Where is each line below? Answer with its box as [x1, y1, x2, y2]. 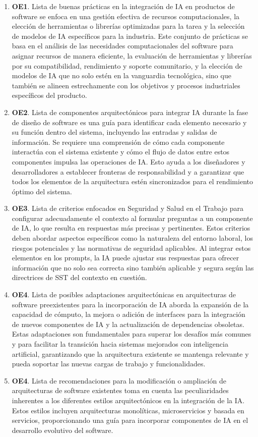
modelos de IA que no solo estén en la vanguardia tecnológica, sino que [12, 70, 231, 81]
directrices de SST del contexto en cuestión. [12, 272, 147, 283]
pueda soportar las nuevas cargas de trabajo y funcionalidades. [12, 358, 206, 369]
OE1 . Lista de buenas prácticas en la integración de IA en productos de [12, 1, 235, 11]
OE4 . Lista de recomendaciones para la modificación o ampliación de [12, 375, 226, 386]
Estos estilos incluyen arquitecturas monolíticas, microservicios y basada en [12, 405, 244, 415]
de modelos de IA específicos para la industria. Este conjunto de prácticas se [12, 30, 248, 41]
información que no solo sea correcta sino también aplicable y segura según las [12, 262, 254, 272]
